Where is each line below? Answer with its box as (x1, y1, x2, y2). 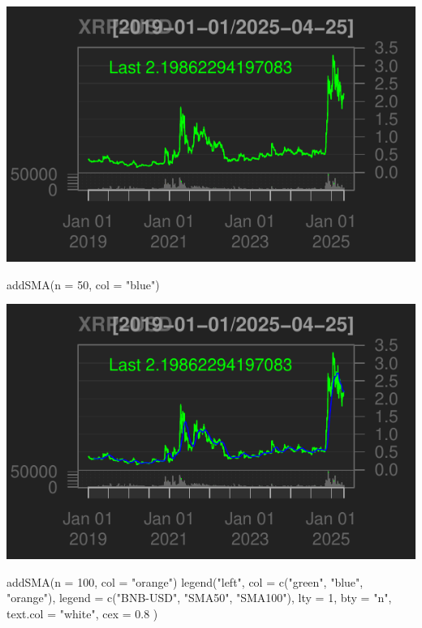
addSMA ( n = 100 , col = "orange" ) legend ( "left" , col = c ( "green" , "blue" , (6, 573, 364, 590)
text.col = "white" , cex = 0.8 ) (6, 605, 158, 622)
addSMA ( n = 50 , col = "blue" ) (6, 276, 160, 293)
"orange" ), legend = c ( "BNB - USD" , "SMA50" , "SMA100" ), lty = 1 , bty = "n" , (6, 589, 392, 606)
